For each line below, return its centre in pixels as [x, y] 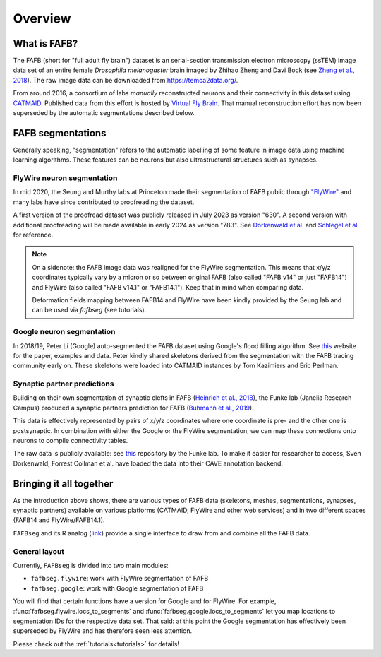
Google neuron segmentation [64, 332]
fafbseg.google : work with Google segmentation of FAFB [117, 588]
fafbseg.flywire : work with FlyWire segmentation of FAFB [120, 579]
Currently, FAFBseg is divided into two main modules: [91, 565]
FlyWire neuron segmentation [65, 178]
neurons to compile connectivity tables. [71, 440]
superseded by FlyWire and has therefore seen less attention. [103, 631]
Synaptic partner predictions [64, 384]
